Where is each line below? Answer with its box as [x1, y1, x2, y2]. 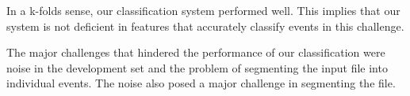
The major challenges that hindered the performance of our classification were [6, 44, 385, 61]
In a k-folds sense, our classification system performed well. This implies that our [6, 2, 400, 18]
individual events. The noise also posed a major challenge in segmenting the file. [6, 75, 396, 91]
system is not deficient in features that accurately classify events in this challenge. [6, 17, 404, 34]
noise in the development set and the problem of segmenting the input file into [6, 59, 388, 76]
